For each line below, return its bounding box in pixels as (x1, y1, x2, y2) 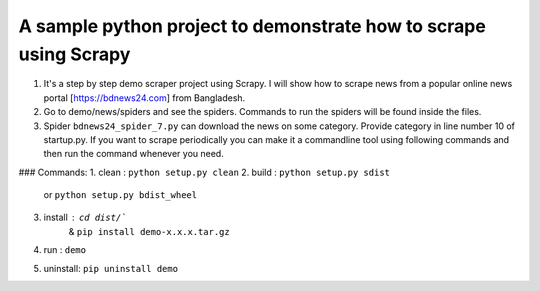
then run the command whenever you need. (43, 148, 224, 160)
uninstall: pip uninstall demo (43, 262, 179, 274)
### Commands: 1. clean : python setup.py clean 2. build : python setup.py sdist (18, 166, 390, 178)
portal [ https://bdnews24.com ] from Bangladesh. (43, 91, 246, 104)
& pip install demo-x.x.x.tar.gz (68, 225, 230, 237)
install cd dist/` (43, 211, 127, 224)
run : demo (43, 244, 87, 256)
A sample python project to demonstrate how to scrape (18, 15, 487, 37)
